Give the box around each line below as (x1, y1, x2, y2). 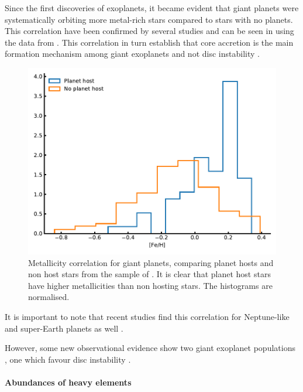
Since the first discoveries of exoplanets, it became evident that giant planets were (5, 2, 299, 13)
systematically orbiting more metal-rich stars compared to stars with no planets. (5, 13, 293, 25)
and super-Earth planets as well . (5, 322, 123, 334)
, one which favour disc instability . (5, 353, 131, 365)
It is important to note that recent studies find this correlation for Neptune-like (5, 310, 290, 322)
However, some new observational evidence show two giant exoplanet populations (5, 342, 295, 354)
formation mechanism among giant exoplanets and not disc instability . (5, 47, 260, 60)
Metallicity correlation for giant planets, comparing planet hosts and (28, 256, 274, 268)
